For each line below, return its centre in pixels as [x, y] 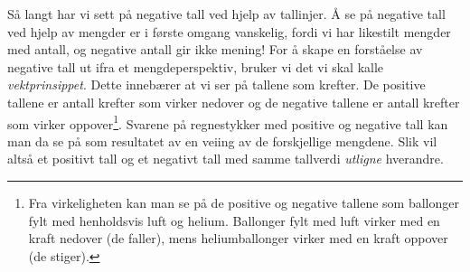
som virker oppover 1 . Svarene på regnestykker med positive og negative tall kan [228, 122]
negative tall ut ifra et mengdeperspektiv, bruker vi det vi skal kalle [196, 66]
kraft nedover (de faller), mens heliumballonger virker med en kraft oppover [238, 238]
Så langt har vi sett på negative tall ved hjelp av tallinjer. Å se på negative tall [226, 14]
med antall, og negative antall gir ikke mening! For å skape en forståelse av [215, 49]
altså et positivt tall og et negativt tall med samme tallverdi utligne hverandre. [226, 159]
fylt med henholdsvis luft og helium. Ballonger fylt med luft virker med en [234, 220]
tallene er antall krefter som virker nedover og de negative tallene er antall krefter [234, 102]
